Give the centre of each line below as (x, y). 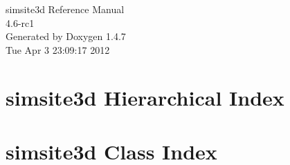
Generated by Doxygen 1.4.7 (66, 36)
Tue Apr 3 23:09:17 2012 (58, 49)
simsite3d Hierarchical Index (145, 97)
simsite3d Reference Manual (65, 9)
